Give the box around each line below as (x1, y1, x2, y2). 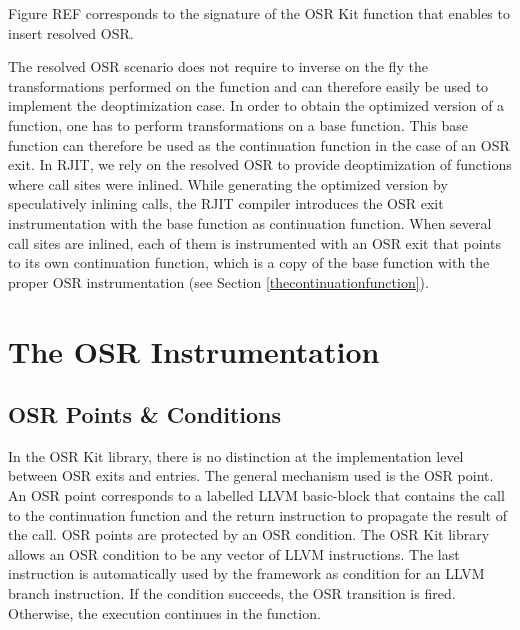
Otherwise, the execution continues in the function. (8, 602, 321, 623)
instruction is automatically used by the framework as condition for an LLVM (8, 563, 485, 584)
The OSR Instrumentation (8, 330, 380, 371)
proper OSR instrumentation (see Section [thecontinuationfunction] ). (8, 271, 429, 292)
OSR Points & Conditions (8, 399, 282, 430)
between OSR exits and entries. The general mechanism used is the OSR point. (8, 465, 494, 486)
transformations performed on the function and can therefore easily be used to (8, 75, 489, 96)
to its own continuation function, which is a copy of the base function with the (8, 252, 490, 273)
